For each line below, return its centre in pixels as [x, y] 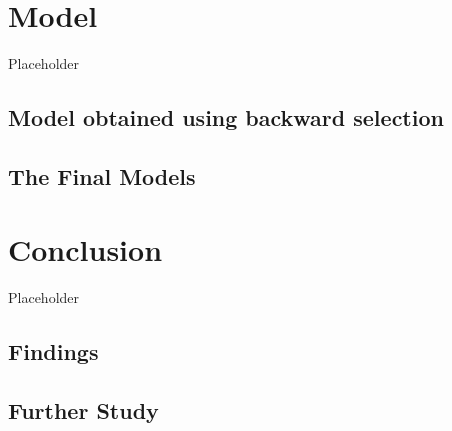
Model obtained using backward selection [226, 117]
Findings [53, 351]
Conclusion [85, 249]
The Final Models [102, 175]
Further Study [83, 410]
